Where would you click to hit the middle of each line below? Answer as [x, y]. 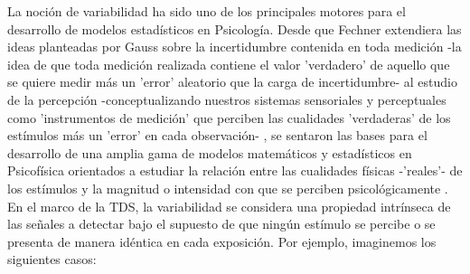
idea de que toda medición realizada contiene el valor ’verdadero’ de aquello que [229, 64]
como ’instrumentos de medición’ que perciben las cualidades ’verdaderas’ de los [229, 117]
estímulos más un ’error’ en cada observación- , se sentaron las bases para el [217, 135]
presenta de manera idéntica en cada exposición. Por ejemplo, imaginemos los [222, 241]
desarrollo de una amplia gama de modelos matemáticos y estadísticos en [210, 152]
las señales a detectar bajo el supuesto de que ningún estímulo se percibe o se [221, 224]
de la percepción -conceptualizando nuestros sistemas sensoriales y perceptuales [227, 99]
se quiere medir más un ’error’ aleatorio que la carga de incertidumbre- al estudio [232, 82]
